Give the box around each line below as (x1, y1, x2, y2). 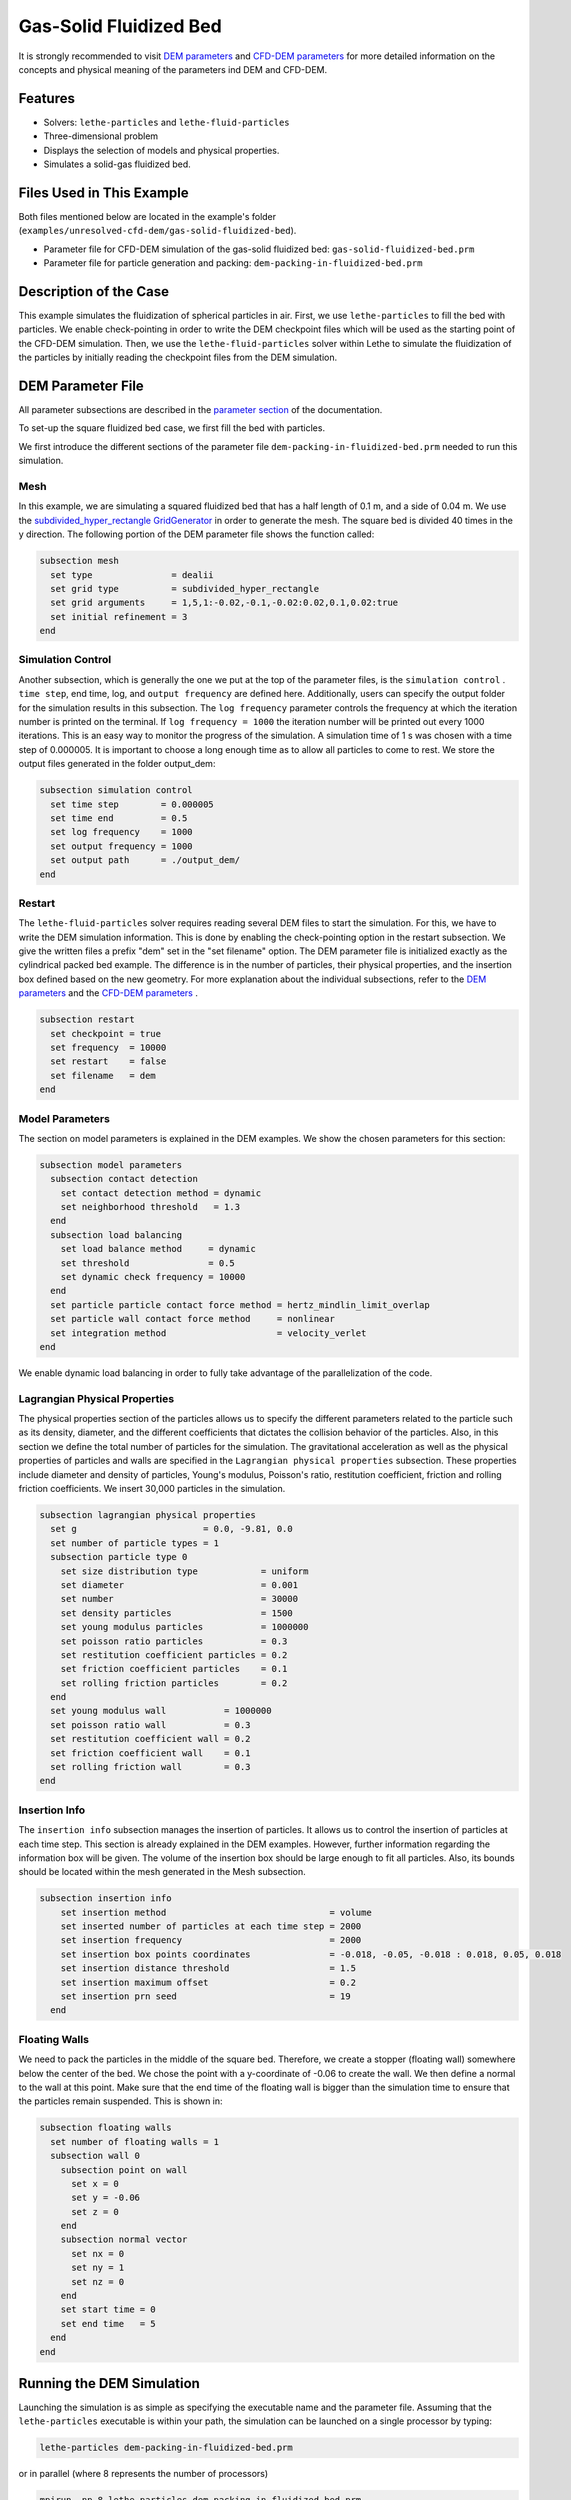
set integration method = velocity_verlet (50, 1327, 367, 1339)
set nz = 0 (71, 2276, 125, 2287)
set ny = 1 (71, 2262, 125, 2274)
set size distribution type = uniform (60, 1565, 309, 1577)
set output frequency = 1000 (50, 840, 194, 852)
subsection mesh (39, 555, 120, 567)
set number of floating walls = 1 (50, 2136, 220, 2147)
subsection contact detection (50, 1173, 199, 1185)
